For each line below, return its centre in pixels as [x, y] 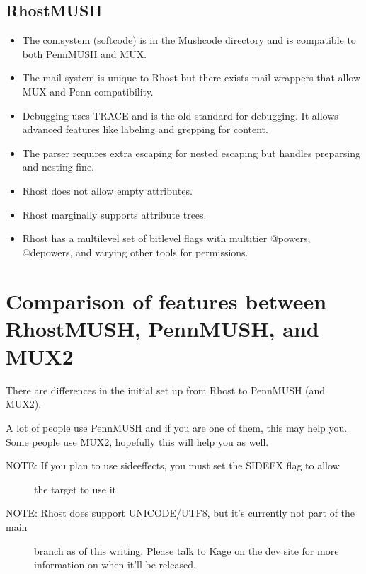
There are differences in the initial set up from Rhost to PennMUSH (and [166, 390]
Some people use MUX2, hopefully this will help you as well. [137, 441]
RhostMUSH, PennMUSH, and [162, 328]
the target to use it [75, 489]
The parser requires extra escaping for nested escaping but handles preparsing [191, 153]
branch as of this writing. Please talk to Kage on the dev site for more [187, 550]
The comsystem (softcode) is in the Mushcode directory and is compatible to [189, 40]
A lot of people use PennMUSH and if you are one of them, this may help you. [177, 428]
